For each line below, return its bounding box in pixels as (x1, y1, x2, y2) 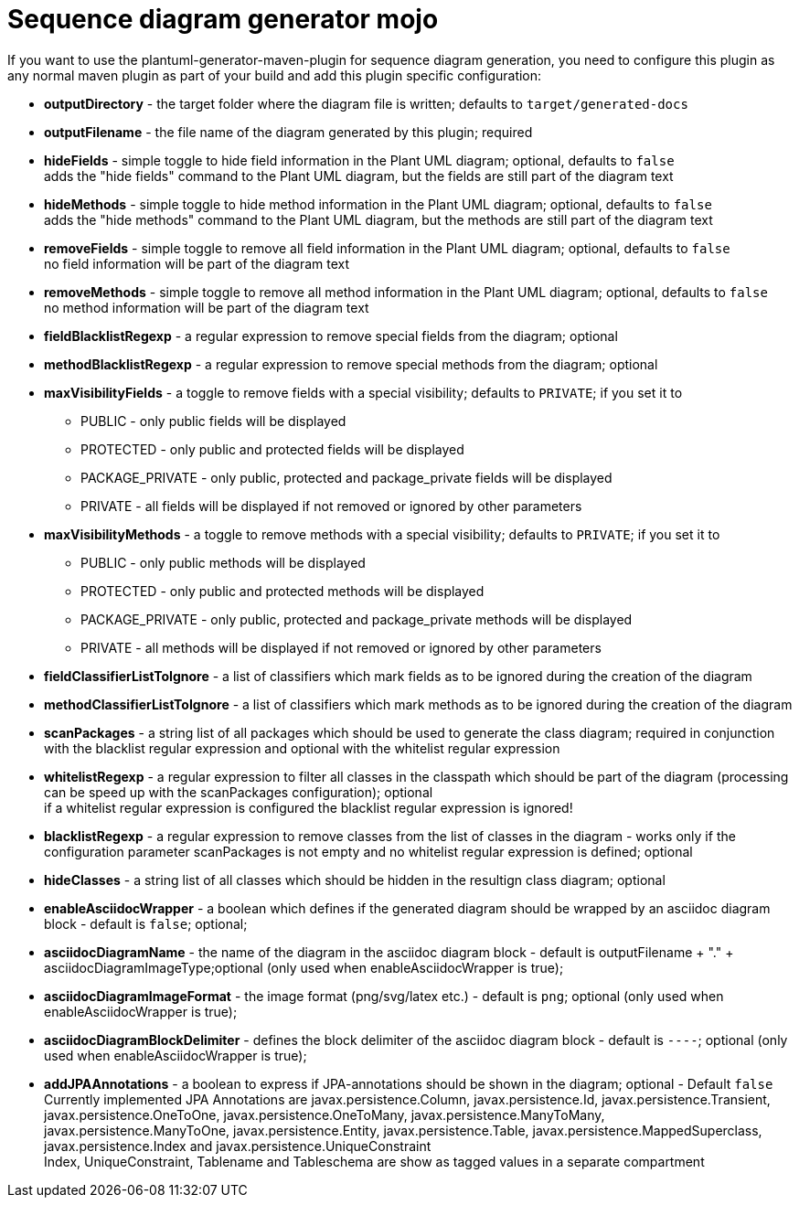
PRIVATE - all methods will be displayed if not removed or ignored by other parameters (80, 639, 602, 656)
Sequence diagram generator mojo (7, 4, 439, 35)
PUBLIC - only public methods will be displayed (80, 554, 366, 571)
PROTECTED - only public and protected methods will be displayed (80, 582, 485, 599)
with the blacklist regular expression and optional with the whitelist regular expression (44, 740, 560, 756)
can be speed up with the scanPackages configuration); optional (44, 784, 433, 800)
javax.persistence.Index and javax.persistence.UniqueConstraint (44, 1137, 431, 1154)
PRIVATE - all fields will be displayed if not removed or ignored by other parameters (80, 497, 582, 514)
